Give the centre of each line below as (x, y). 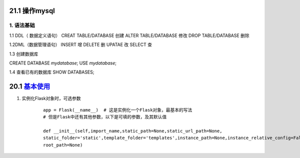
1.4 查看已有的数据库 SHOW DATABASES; (52, 72)
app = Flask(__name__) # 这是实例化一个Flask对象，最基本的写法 (118, 110)
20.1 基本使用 (29, 87)
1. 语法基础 (22, 25)
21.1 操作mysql (32, 11)
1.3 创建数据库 (24, 54)
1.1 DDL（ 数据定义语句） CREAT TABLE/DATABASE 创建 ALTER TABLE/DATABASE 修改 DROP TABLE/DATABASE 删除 (129, 35)
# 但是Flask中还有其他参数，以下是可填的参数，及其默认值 (105, 117)
